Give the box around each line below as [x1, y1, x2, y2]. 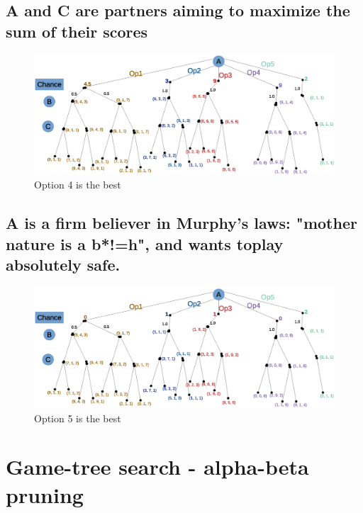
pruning [6, 480, 84, 509]
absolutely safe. [6, 254, 121, 276]
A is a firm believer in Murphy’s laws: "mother [6, 212, 357, 234]
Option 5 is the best [34, 410, 121, 425]
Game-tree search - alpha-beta [6, 452, 309, 481]
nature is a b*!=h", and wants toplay [6, 232, 284, 254]
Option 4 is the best [34, 177, 121, 192]
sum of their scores [6, 20, 148, 42]
